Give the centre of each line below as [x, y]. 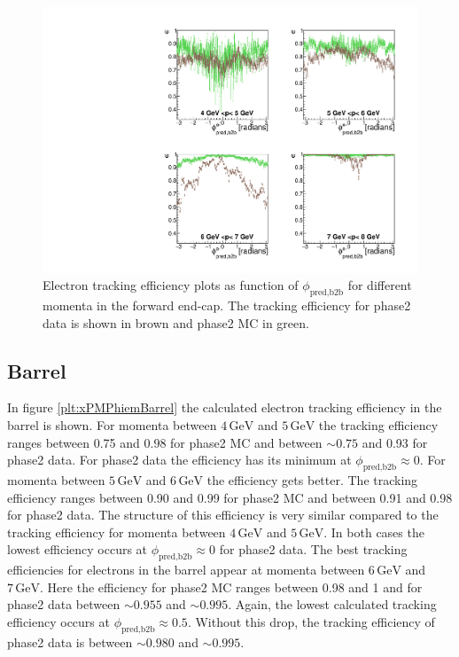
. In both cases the [374, 532]
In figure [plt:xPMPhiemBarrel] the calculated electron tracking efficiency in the [225, 407]
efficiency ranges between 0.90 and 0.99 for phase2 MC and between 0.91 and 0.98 [230, 497]
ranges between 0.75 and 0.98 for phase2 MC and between [165, 442]
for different [380, 285]
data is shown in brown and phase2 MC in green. [176, 322]
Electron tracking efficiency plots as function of [171, 285]
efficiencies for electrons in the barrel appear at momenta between [186, 570]
